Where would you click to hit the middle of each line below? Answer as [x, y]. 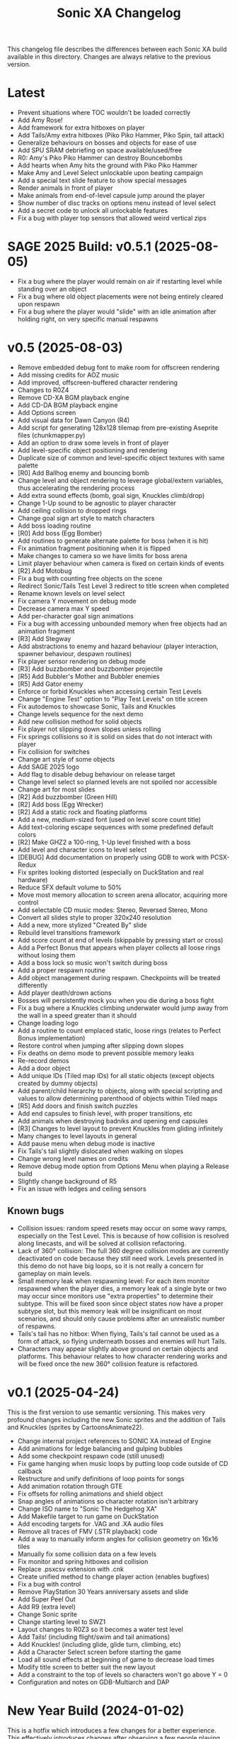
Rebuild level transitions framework [69, 933]
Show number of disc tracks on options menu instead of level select [117, 203]
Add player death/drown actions [64, 993]
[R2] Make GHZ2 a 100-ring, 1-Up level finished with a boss [104, 842]
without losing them [46, 955]
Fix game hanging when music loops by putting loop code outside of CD [123, 1463]
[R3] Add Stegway [44, 639]
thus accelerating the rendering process [76, 488]
